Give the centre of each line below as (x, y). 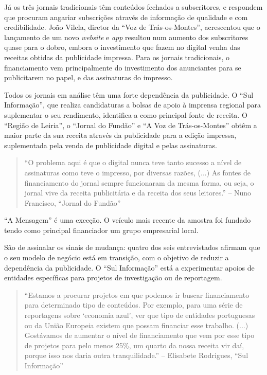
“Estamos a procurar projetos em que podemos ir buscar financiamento (137, 294)
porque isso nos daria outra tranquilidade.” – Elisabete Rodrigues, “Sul (136, 355)
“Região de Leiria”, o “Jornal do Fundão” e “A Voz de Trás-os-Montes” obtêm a (131, 125)
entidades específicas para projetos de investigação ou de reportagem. (113, 278)
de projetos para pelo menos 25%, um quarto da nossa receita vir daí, (134, 345)
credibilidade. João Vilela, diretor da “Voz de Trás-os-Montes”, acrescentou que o (132, 27)
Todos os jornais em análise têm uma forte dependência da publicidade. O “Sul (129, 94)
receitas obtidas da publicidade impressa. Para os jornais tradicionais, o (117, 57)
